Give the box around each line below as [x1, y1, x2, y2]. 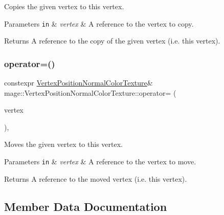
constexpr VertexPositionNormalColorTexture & [4, 77, 153, 88]
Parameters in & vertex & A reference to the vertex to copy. [4, 18, 194, 29]
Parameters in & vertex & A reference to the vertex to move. [4, 156, 196, 167]
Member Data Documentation [4, 198, 167, 214]
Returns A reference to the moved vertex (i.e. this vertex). [4, 173, 187, 184]
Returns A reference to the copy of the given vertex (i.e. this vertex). [4, 35, 220, 46]
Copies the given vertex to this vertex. [4, 1, 124, 11]
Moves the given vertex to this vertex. [4, 139, 123, 149]
